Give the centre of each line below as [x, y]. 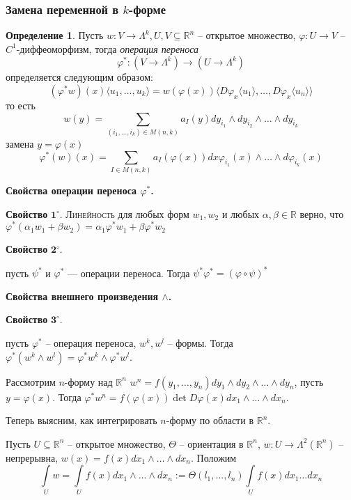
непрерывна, [32, 457]
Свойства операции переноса [71, 190]
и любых [241, 213]
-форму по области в [210, 420]
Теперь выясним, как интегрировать [81, 420]
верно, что [322, 213]
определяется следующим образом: [79, 77]
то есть [21, 105]
